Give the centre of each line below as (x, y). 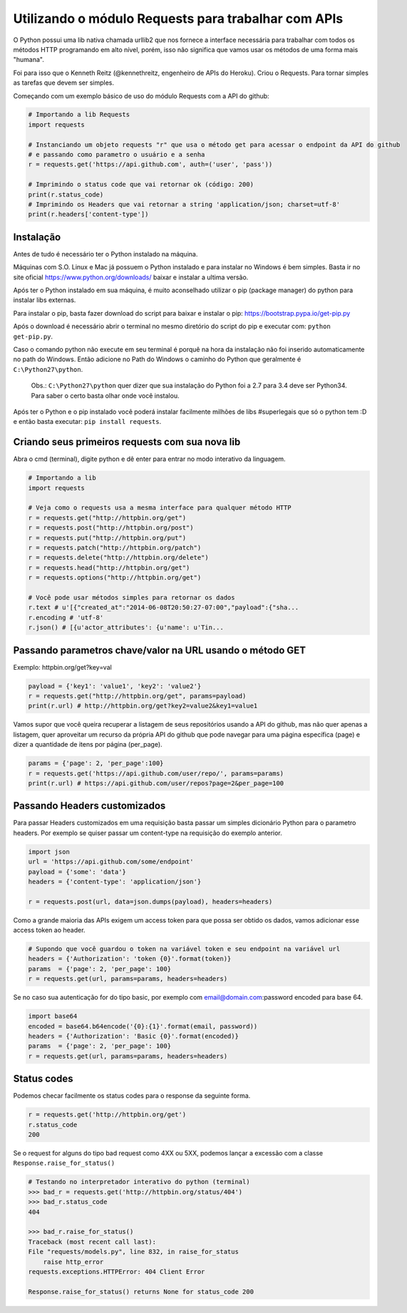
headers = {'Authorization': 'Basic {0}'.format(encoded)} (133, 1036)
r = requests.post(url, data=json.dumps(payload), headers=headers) (150, 902)
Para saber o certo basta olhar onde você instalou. (105, 395)
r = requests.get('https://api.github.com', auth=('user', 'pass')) (150, 165)
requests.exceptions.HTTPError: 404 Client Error (117, 1271)
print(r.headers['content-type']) (88, 214)
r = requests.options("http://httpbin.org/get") (115, 578)
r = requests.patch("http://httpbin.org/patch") (115, 547)
